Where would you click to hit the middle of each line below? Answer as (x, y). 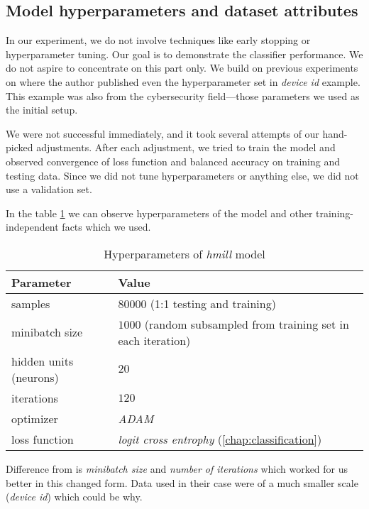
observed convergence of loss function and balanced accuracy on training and (173, 161)
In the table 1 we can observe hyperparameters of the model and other (159, 213)
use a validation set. (49, 189)
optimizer (35, 418)
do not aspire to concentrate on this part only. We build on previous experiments (182, 68)
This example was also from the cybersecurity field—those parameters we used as (183, 95)
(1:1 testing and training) (213, 303)
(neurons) (35, 377)
